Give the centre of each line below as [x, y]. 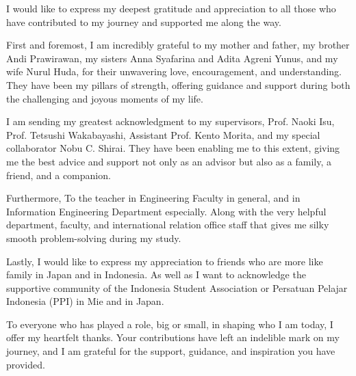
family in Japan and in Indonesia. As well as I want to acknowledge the [156, 274]
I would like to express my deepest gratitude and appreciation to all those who [171, 8]
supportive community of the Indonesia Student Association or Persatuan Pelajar [177, 287]
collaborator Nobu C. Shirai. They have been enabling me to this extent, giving [173, 148]
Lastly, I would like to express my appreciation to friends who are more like [165, 261]
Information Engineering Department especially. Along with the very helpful [166, 211]
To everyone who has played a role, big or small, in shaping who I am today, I [170, 324]
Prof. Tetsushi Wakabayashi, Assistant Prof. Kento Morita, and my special [163, 134]
